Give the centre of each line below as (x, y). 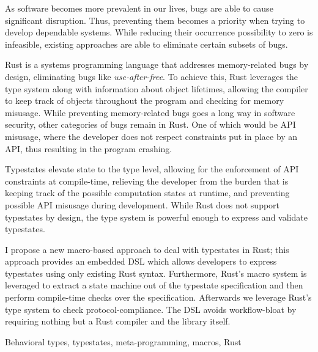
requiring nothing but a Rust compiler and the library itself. (118, 321)
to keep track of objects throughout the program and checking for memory (145, 101)
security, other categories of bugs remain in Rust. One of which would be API (150, 124)
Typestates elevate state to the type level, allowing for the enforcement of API (152, 169)
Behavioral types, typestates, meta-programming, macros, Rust (123, 341)
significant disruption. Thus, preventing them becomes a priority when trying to (155, 20)
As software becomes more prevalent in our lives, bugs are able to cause (139, 8)
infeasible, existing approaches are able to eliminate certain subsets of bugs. (146, 44)
